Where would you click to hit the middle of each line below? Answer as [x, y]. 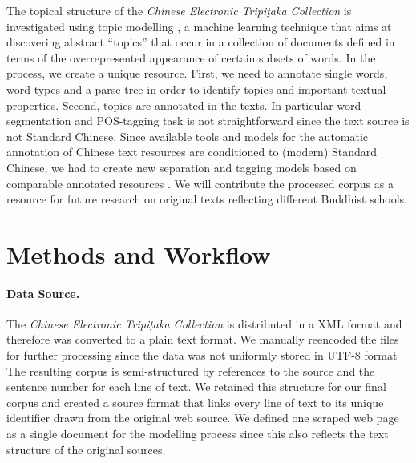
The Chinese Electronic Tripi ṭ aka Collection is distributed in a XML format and [204, 323]
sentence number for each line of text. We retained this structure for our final [196, 387]
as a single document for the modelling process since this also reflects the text [198, 434]
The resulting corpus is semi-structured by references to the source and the [191, 370]
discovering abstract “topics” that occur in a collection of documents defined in [201, 42]
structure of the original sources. [86, 449]
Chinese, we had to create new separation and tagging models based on [182, 167]
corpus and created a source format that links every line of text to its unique [195, 402]
